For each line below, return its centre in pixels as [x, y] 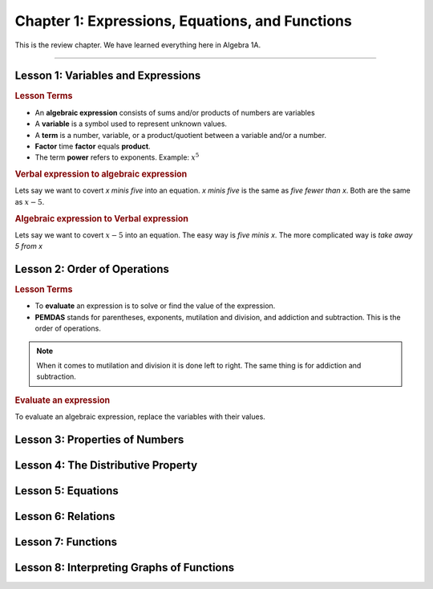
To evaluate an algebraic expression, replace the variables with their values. [140, 416]
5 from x [29, 246]
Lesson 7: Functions [66, 542]
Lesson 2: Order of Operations [92, 269]
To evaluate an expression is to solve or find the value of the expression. [155, 306]
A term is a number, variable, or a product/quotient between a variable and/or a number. [180, 135]
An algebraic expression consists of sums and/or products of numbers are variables [175, 112]
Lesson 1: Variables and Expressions [108, 76]
